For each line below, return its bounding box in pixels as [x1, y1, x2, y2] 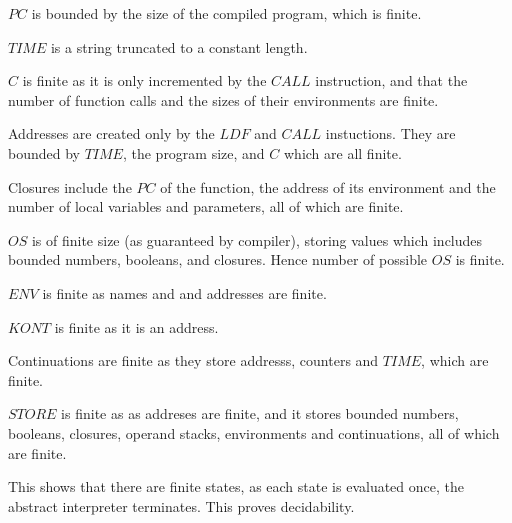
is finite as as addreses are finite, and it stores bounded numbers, [61, 403, 459, 424]
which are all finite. [283, 142, 402, 163]
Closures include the [8, 176, 132, 197]
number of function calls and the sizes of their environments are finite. [8, 89, 439, 110]
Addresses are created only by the [8, 123, 215, 144]
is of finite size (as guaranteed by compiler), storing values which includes [31, 229, 483, 250]
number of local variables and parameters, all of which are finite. [8, 196, 404, 217]
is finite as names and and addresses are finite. [42, 282, 327, 303]
